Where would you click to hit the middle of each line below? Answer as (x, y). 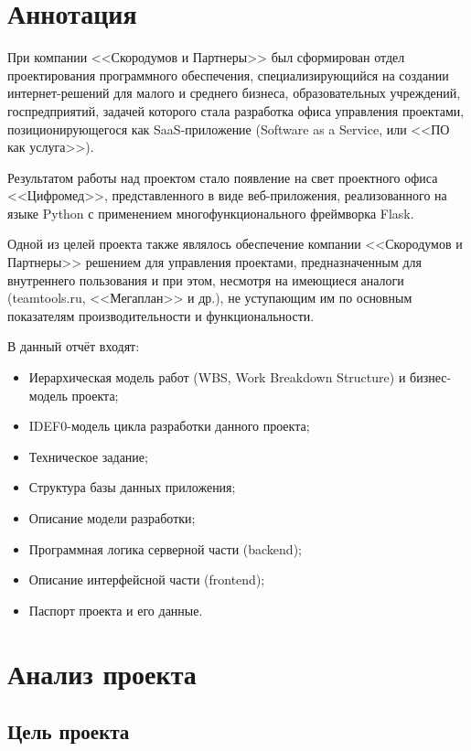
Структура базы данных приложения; (132, 487)
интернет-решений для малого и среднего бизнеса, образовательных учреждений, (234, 93)
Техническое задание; (88, 456)
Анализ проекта (102, 673)
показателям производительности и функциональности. (161, 315)
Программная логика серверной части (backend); (165, 548)
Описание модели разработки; (112, 518)
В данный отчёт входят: (74, 346)
